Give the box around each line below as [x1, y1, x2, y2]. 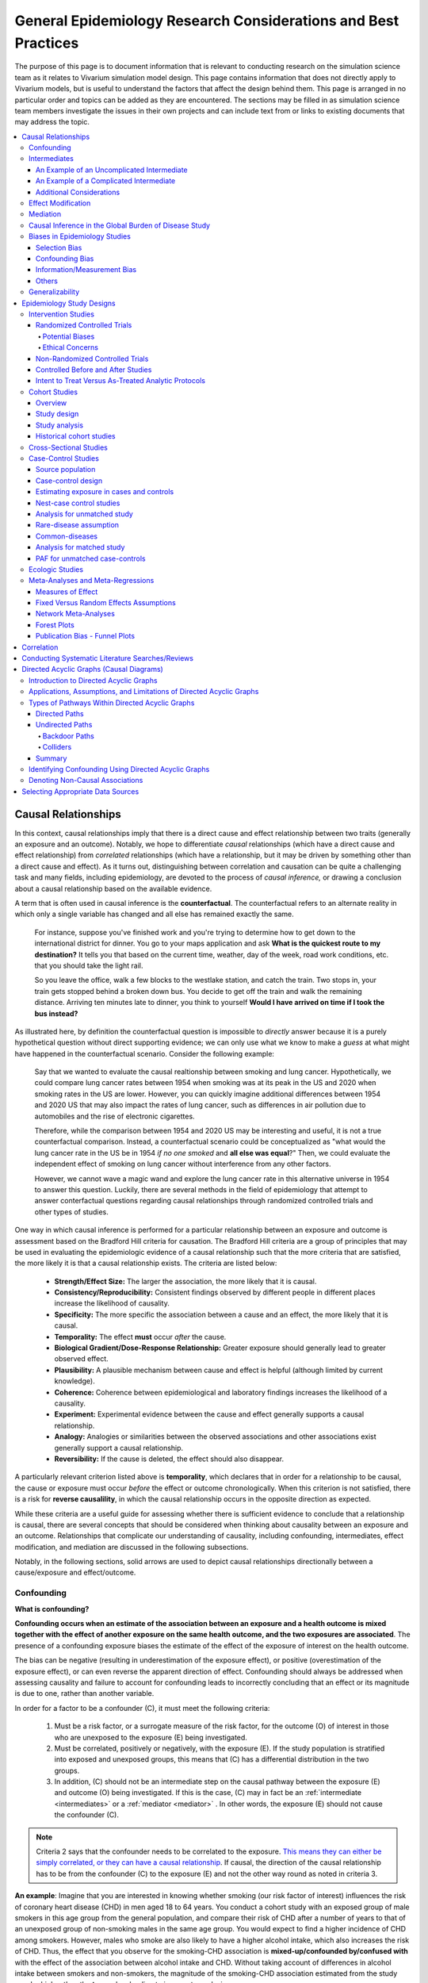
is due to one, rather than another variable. [14, 1689, 155, 1698]
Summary [36, 754, 67, 763]
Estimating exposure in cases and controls [36, 487, 174, 497]
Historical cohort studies [36, 432, 116, 441]
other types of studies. [34, 1206, 109, 1217]
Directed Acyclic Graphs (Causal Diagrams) [21, 665, 164, 674]
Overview [36, 398, 67, 408]
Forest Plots [36, 619, 75, 630]
